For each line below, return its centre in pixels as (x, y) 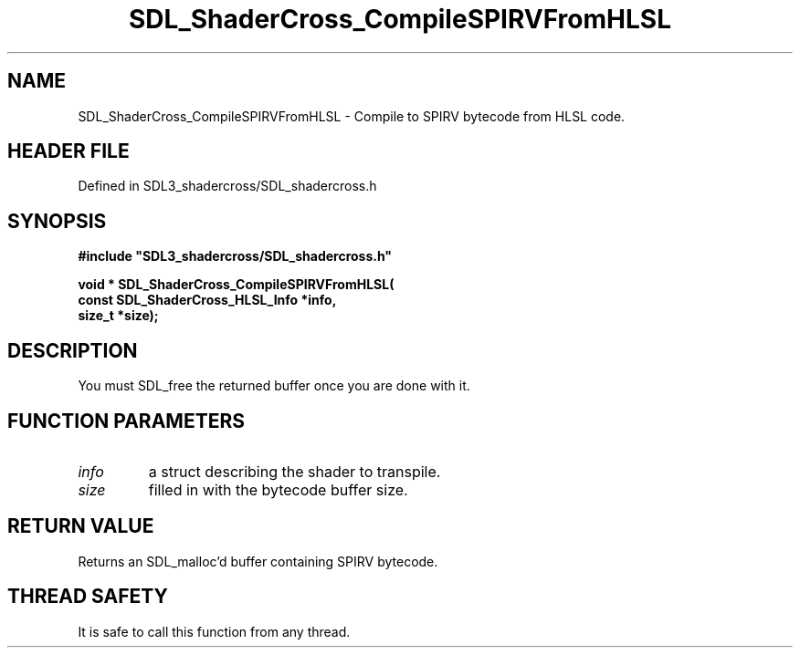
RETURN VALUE (81, 526)
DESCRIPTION (73, 350)
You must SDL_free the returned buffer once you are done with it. (274, 386)
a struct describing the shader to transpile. (295, 471)
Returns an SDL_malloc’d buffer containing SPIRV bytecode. (258, 561)
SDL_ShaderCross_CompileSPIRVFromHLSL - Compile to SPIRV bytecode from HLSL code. (352, 116)
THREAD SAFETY (88, 597)
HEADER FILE (68, 151)
